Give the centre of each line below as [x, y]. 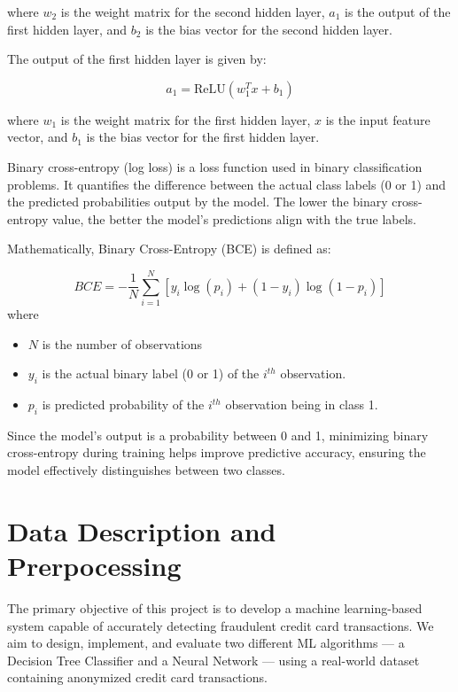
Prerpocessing [94, 565]
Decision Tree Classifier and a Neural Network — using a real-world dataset [213, 660]
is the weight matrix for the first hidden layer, [186, 119]
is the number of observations [122, 343]
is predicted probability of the [123, 404]
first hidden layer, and [67, 29]
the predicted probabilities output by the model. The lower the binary [198, 202]
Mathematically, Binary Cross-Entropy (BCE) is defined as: [169, 249]
